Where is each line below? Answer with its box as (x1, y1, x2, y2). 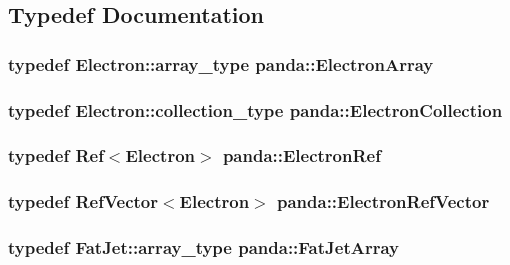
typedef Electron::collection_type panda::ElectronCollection (8, 97, 503, 122)
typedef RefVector (8, 189, 158, 214)
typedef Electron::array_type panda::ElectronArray (8, 51, 434, 76)
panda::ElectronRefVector (276, 189, 490, 214)
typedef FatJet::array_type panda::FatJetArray (8, 235, 399, 260)
